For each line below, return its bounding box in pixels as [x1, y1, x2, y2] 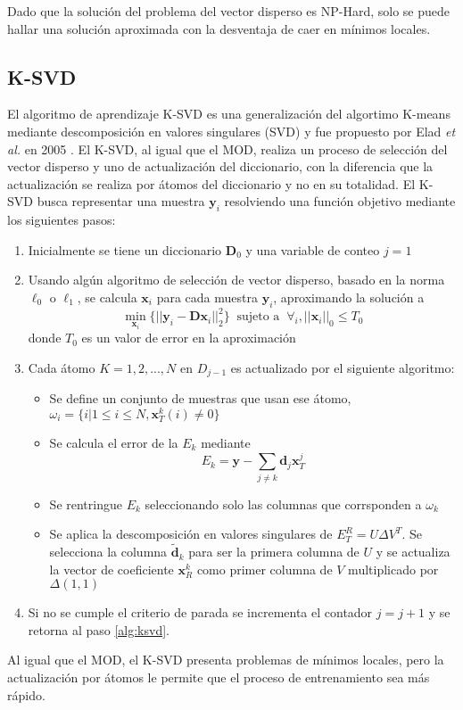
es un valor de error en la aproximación [81, 328, 296, 347]
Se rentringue [49, 494, 122, 513]
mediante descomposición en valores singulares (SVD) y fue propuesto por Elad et [7, 121, 456, 140]
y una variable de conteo [245, 240, 380, 259]
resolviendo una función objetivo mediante [224, 192, 456, 211]
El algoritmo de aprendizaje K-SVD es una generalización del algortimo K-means [7, 104, 451, 123]
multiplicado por [348, 559, 439, 578]
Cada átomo [28, 358, 95, 376]
